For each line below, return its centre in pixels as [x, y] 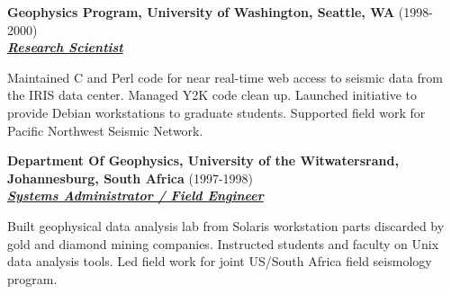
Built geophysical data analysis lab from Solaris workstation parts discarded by [226, 225]
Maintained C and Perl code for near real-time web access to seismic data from [225, 77]
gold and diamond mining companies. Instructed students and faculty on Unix [223, 243]
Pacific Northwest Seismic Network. [105, 130]
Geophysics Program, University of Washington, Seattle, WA [201, 12]
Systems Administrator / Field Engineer [135, 196]
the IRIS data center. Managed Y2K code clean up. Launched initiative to [212, 95]
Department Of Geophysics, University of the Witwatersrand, [203, 160]
